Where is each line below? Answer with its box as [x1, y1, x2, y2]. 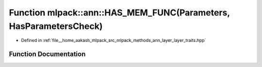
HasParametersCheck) [9, 21, 103, 31]
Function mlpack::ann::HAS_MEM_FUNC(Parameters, [9, 7, 230, 18]
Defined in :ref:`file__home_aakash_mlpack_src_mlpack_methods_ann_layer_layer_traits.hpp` [21, 38, 206, 43]
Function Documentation [9, 50, 86, 58]
